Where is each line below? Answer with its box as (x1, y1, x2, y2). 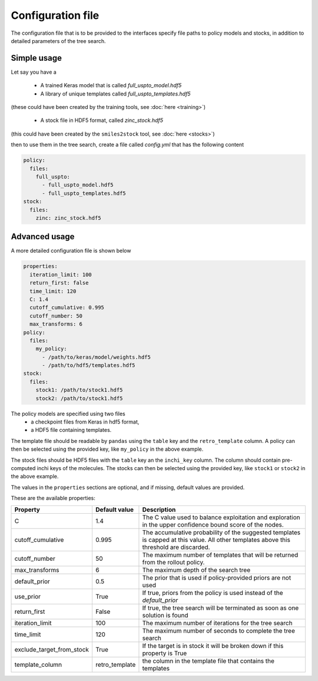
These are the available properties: (11, 495, 95, 502)
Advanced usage (11, 232, 75, 242)
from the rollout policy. (142, 558, 205, 566)
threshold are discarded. (142, 543, 210, 551)
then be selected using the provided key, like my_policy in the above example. (11, 445, 204, 453)
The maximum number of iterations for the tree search (142, 619, 293, 627)
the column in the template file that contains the (142, 657, 275, 665)
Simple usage (11, 53, 62, 63)
